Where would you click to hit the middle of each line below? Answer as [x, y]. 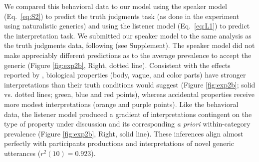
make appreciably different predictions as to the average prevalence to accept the [128, 55]
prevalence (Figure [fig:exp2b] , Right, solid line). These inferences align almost [124, 133]
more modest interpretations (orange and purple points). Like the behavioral [121, 104]
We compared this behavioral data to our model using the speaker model [116, 6]
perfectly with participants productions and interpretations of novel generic [119, 143]
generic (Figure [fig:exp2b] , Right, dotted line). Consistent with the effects [117, 65]
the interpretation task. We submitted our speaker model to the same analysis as [128, 35]
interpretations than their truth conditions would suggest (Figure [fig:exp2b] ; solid [130, 84]
